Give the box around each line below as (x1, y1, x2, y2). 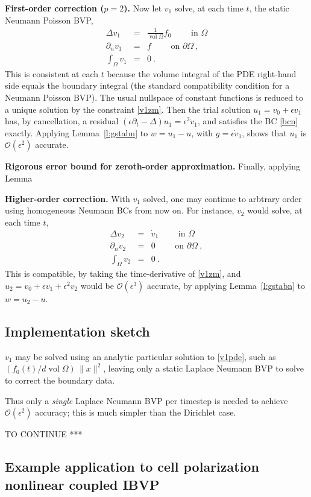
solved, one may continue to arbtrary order (143, 192, 302, 204)
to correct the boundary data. (5, 374, 115, 386)
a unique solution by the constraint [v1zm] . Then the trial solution (5, 103, 251, 115)
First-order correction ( (5, 2, 104, 14)
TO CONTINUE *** (5, 428, 83, 440)
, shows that (242, 126, 287, 139)
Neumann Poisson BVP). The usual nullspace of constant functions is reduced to (5, 91, 304, 104)
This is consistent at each (5, 67, 99, 80)
